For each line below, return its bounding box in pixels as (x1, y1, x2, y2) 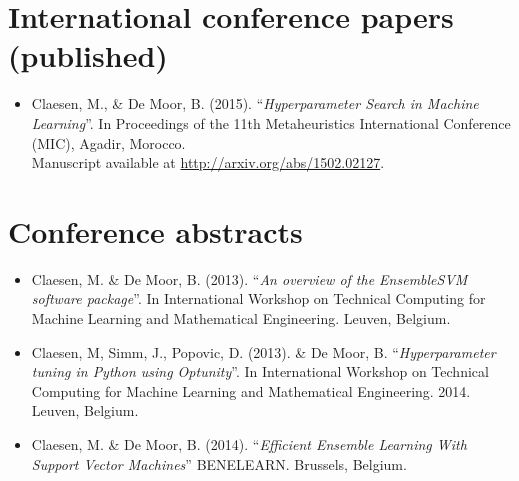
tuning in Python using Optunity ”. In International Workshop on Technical (31, 361, 489, 382)
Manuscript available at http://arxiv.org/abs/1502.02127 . (31, 152, 385, 173)
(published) (8, 35, 168, 76)
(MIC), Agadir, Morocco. (31, 132, 186, 153)
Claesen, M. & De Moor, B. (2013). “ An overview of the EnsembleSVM (31, 268, 468, 289)
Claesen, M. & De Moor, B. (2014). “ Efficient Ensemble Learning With (31, 433, 467, 454)
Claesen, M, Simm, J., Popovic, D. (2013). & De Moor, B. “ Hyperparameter (31, 341, 496, 362)
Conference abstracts (8, 210, 303, 251)
